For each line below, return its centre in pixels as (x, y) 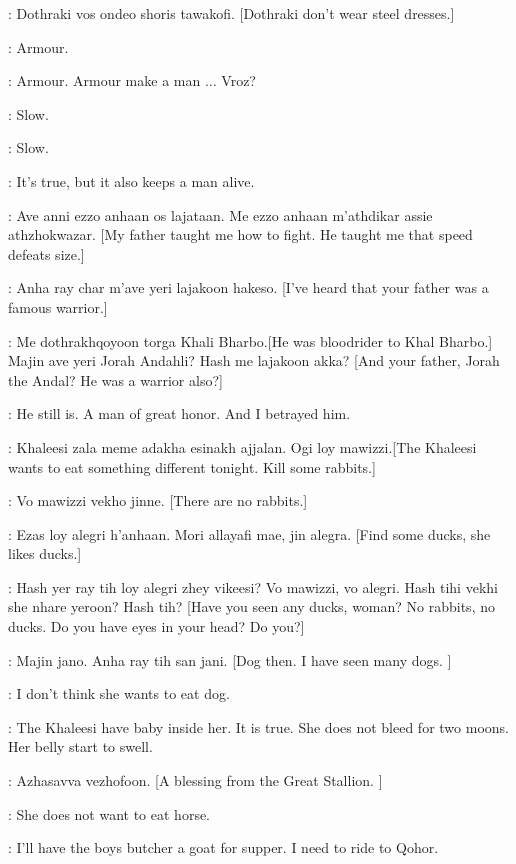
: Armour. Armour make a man (104, 80)
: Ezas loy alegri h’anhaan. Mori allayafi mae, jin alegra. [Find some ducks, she (249, 533)
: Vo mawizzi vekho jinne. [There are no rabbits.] (158, 500)
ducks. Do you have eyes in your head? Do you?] (156, 626)
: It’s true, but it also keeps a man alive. (131, 180)
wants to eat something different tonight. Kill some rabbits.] (192, 466)
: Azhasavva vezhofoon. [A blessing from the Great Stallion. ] (195, 780)
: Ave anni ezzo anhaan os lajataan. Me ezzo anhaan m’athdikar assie (220, 214)
